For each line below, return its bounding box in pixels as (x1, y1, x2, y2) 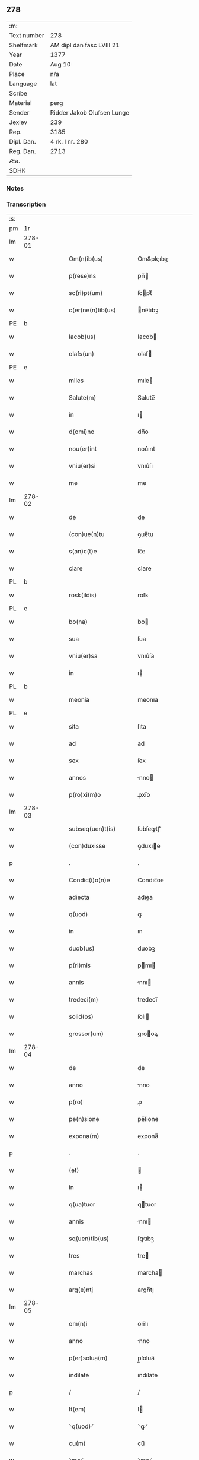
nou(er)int (69, 445, 97, 453)
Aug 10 (50, 60, 71, 68)
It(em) (69, 1405, 86, 1414)
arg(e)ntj (69, 1285, 94, 1294)
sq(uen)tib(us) (69, 1234, 110, 1243)
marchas (69, 1269, 94, 1277)
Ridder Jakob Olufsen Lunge (50, 108, 130, 116)
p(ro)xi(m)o (69, 791, 101, 799)
